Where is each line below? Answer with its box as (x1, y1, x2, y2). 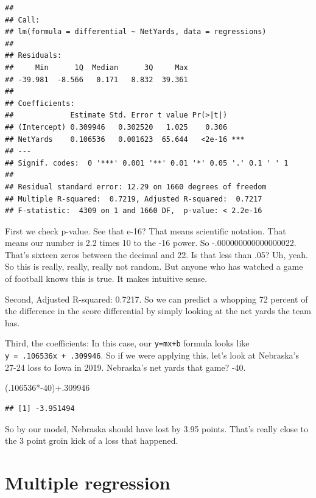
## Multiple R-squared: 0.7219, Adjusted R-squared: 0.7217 (5, 194, 262, 203)
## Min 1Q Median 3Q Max (5, 63, 188, 72)
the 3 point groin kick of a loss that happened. (5, 434, 178, 447)
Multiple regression (5, 469, 170, 494)
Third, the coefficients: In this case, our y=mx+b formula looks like (5, 337, 250, 349)
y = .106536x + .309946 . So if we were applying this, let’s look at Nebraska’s (5, 349, 299, 362)
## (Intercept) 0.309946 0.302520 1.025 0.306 (5, 122, 228, 132)
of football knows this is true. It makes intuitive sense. (5, 272, 208, 285)
